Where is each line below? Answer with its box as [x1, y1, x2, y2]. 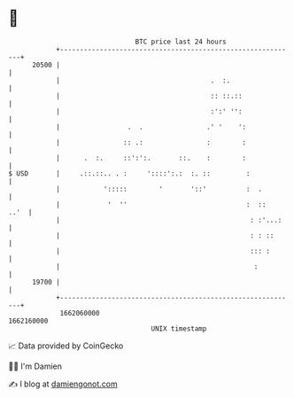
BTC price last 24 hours [135, 37, 227, 46]
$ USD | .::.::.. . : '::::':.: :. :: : [8, 168, 251, 178]
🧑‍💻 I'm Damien [8, 361, 63, 371]
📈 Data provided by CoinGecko [8, 340, 124, 351]
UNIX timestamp [151, 324, 207, 333]
